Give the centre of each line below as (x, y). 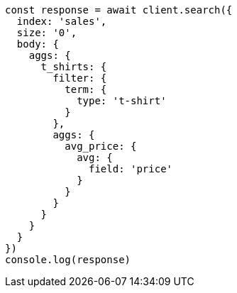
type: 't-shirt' (122, 101)
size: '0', (47, 33)
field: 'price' (131, 169)
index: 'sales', (62, 21)
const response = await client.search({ (119, 10)
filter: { (80, 78)
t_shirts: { (74, 67)
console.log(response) (68, 260)
